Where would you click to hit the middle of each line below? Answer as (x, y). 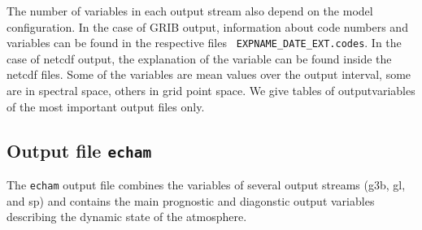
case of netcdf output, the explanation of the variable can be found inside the (199, 58)
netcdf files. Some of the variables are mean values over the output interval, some (209, 74)
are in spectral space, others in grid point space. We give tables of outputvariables (211, 91)
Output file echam (79, 150)
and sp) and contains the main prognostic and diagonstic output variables (191, 200)
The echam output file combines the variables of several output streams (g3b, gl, (206, 184)
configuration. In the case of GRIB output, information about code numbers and (207, 26)
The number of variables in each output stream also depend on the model (190, 11)
